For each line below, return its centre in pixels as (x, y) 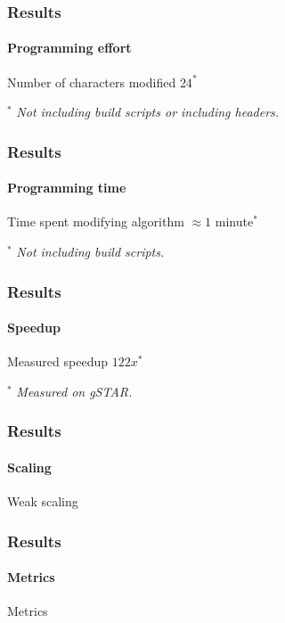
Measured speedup (57, 361)
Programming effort (69, 48)
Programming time (67, 188)
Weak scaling (43, 501)
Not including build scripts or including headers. (148, 112)
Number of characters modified (92, 82)
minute (234, 221)
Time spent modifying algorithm (96, 221)
